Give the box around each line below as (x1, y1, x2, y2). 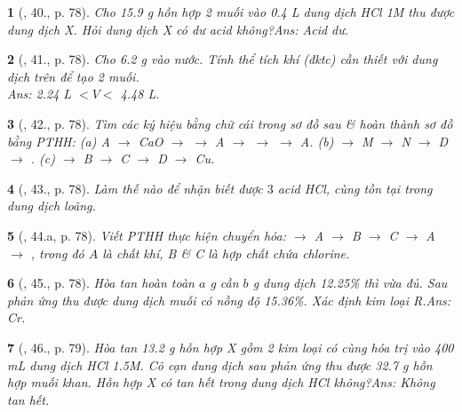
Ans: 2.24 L (7, 84, 72, 103)
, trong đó (30, 243, 84, 262)
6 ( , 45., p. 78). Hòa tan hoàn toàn (7, 273, 195, 292)
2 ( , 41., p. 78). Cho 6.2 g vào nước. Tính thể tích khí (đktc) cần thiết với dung (7, 50, 438, 68)
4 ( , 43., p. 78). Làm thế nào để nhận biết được (7, 178, 263, 197)
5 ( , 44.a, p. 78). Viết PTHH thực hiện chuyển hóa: (7, 226, 286, 244)
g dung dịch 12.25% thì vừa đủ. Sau (252, 273, 448, 292)
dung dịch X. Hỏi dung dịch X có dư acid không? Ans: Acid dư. (7, 20, 349, 38)
